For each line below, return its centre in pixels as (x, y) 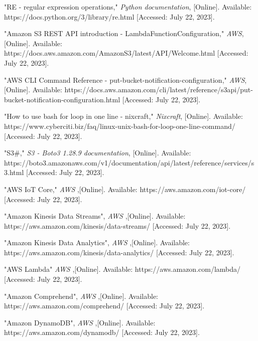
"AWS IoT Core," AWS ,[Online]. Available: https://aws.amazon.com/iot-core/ (125, 189)
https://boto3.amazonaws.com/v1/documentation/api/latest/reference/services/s (129, 162)
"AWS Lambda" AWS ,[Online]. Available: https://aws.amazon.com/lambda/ (122, 269)
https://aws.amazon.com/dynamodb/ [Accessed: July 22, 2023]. (102, 332)
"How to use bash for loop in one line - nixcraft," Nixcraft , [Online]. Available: (123, 116)
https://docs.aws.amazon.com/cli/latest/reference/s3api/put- (159, 90)
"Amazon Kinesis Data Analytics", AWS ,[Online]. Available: (97, 242)
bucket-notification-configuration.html (62, 99)
